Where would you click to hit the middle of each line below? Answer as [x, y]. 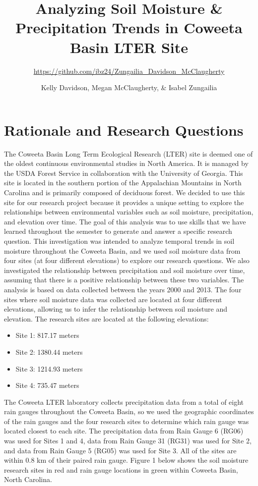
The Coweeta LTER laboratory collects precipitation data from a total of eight [124, 402]
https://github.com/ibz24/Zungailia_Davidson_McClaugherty [129, 71]
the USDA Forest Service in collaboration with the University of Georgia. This [124, 173]
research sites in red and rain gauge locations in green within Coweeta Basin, [121, 469]
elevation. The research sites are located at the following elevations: [106, 318]
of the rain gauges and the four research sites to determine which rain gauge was [127, 421]
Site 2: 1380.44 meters [49, 351]
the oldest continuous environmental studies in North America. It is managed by [126, 163]
